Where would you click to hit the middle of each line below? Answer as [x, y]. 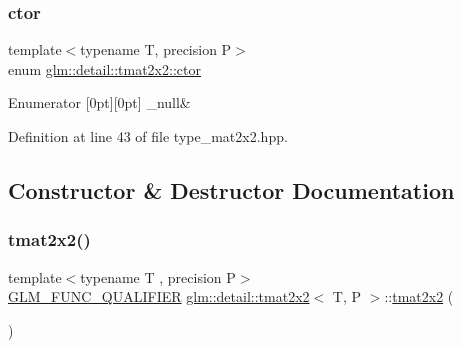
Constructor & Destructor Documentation [231, 189]
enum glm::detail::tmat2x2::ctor [104, 68]
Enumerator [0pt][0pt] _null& [99, 102]
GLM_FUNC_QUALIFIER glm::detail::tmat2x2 [159, 296]
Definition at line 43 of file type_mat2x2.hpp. [148, 136]
